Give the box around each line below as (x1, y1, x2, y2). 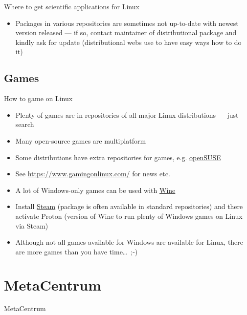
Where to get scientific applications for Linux (4, 1, 139, 11)
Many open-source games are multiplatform (15, 135, 146, 146)
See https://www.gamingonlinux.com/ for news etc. (15, 168, 170, 179)
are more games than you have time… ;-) (15, 246, 138, 256)
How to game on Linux (4, 93, 73, 104)
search (15, 119, 34, 129)
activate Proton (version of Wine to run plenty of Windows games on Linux (15, 210, 243, 221)
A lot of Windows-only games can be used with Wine (15, 185, 176, 195)
